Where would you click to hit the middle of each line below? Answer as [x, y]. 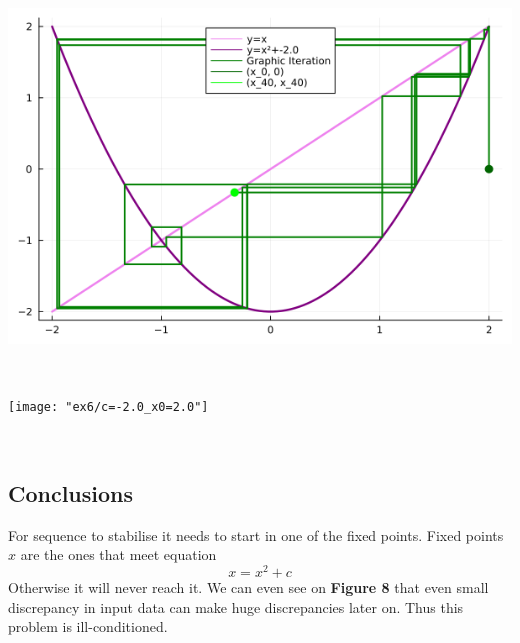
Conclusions [71, 492]
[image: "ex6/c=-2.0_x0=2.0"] [108, 407]
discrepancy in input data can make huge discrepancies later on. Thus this [236, 606]
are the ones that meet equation [118, 554]
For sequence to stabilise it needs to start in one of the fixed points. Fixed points [256, 534]
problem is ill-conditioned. [88, 626]
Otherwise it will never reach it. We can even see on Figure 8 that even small [248, 586]
